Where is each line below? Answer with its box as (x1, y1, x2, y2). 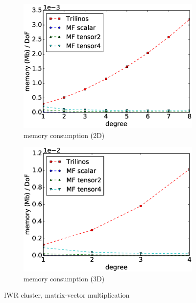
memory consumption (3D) (24, 273, 105, 283)
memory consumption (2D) (24, 130, 105, 140)
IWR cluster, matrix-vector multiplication (4, 290, 130, 300)
